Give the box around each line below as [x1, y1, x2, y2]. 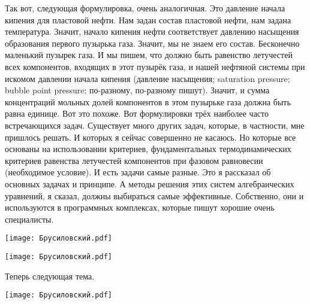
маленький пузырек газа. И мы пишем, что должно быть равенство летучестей [5, 48, 293, 61]
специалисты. [5, 212, 54, 225]
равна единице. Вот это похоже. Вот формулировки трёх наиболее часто [5, 107, 269, 120]
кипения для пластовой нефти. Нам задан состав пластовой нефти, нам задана [5, 13, 291, 26]
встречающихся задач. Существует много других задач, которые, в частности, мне [5, 118, 305, 131]
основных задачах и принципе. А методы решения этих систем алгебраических [5, 177, 294, 190]
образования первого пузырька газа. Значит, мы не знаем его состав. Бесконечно [5, 37, 300, 49]
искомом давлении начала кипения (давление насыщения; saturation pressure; [5, 72, 290, 84]
